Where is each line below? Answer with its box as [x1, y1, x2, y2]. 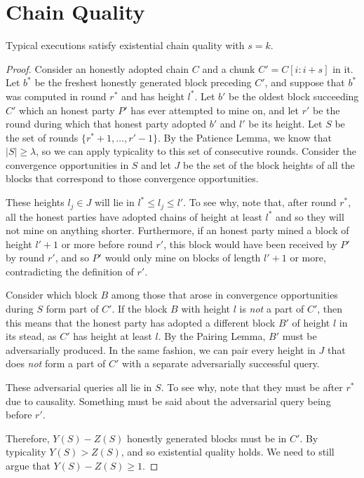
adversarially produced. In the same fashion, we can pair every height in [6, 342, 316, 357]
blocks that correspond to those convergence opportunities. [6, 171, 259, 186]
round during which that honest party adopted [6, 116, 207, 131]
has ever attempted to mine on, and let [130, 102, 299, 117]
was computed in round [6, 88, 107, 103]
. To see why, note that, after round [183, 195, 337, 210]
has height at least [73, 329, 152, 343]
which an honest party [19, 102, 115, 117]
